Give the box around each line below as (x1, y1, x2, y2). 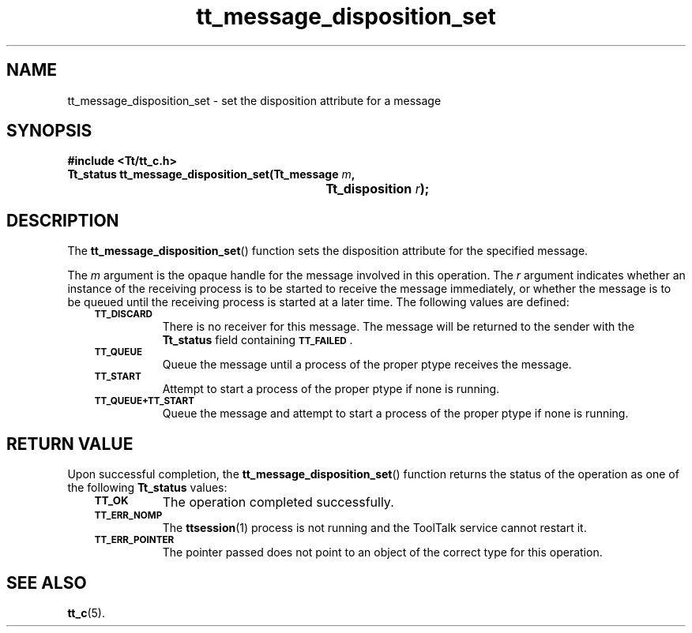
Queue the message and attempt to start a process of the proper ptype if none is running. (162, 406, 629, 421)
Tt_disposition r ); (325, 181, 430, 197)
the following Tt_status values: (67, 481, 228, 495)
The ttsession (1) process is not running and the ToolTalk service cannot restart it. (162, 521, 587, 535)
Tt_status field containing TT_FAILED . (162, 333, 353, 347)
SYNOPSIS (6, 121, 92, 141)
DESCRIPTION (6, 210, 119, 230)
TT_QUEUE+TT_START (94, 395, 194, 407)
